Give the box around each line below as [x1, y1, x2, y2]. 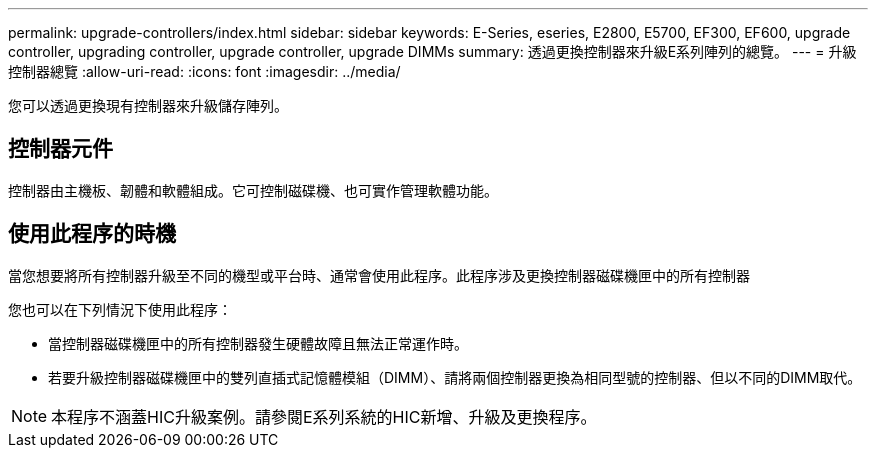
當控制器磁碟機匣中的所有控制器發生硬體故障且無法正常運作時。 [48, 334, 468, 352]
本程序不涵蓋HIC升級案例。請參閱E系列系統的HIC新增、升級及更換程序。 [51, 406, 597, 427]
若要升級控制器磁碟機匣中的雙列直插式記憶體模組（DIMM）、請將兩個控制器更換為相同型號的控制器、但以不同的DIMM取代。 [48, 368, 862, 386]
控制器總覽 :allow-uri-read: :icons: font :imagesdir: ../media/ [8, 63, 401, 80]
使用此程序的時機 [8, 221, 176, 247]
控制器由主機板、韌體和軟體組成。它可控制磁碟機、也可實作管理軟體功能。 [8, 181, 498, 199]
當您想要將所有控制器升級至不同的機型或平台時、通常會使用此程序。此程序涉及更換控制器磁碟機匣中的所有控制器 [8, 266, 750, 284]
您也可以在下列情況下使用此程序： [8, 300, 232, 318]
